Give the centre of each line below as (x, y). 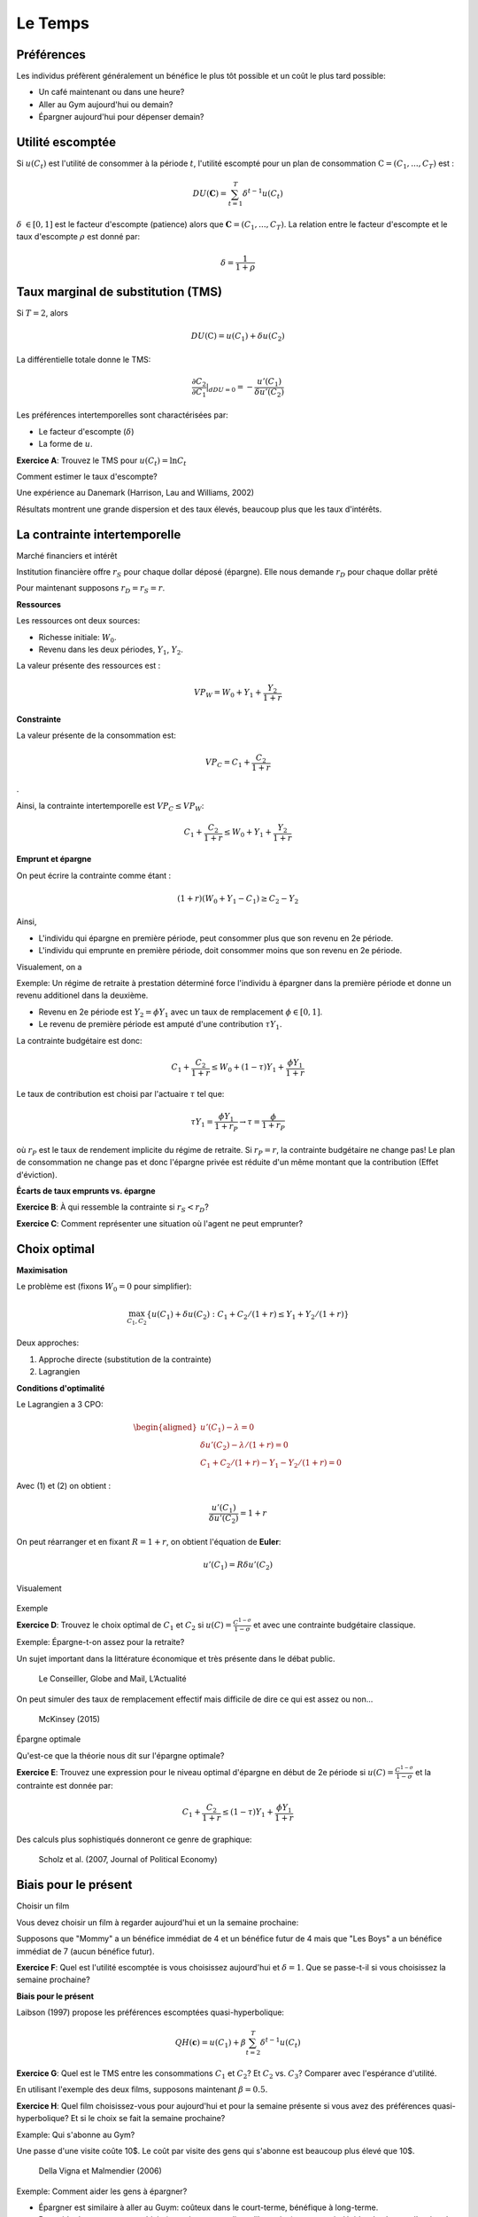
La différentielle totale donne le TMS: (84, 359)
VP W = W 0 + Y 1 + (227, 693)
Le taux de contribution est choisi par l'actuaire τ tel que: (120, 1094)
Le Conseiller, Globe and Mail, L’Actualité (112, 1679)
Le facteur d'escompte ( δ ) (86, 431)
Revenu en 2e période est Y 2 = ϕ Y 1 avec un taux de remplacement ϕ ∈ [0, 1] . (181, 1013)
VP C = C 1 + (228, 763)
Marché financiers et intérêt (67, 555)
